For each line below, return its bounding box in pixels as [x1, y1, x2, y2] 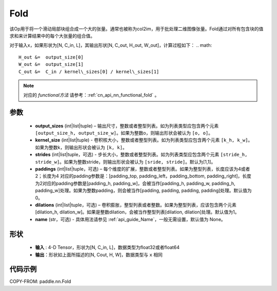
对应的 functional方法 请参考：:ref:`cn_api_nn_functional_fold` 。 [23, 92, 160, 98]
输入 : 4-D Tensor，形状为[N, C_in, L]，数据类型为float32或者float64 [35, 244, 180, 250]
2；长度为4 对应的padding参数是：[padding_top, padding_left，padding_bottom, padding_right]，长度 [35, 173, 251, 179]
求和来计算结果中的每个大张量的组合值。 [9, 32, 95, 39]
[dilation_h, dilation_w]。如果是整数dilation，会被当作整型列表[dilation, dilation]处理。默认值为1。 [35, 209, 240, 215]
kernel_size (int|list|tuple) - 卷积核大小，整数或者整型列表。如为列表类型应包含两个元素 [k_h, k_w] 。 [35, 137, 253, 143]
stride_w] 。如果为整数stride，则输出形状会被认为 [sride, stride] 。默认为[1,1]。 [35, 158, 216, 165]
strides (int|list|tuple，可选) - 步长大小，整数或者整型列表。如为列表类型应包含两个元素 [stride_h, [35, 152, 248, 158]
